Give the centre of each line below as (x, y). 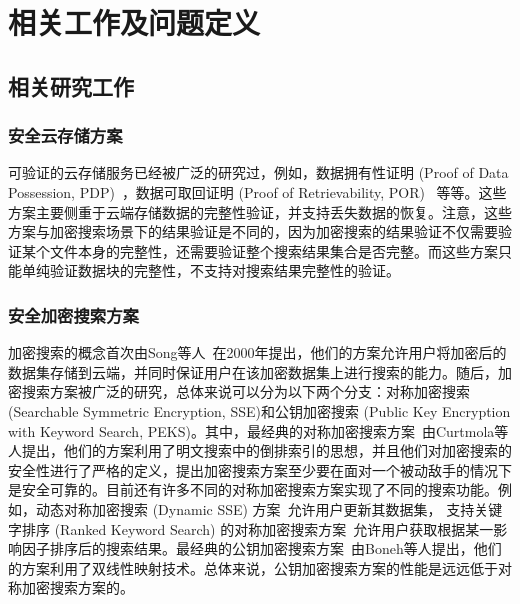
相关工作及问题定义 (134, 22)
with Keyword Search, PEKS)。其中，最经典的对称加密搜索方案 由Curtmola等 (258, 430)
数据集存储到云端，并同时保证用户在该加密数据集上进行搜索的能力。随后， (253, 371)
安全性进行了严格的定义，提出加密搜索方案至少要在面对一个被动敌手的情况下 (260, 469)
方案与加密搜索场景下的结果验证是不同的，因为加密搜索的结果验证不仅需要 (253, 231)
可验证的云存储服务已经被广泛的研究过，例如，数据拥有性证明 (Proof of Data (258, 172)
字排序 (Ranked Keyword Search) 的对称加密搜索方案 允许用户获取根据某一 (251, 528)
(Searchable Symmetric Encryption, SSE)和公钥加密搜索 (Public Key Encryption (259, 410)
